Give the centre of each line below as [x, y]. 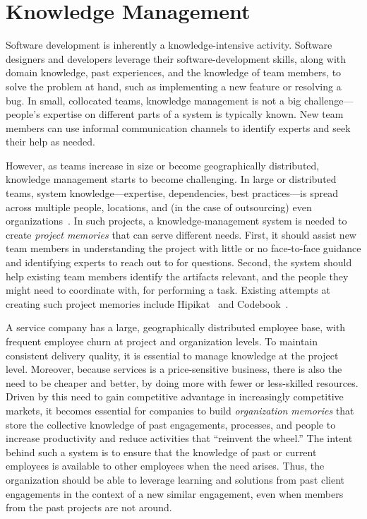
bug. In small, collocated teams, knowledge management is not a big [154, 100]
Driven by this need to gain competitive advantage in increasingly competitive [175, 396]
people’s [23, 114]
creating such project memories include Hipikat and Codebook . [147, 303]
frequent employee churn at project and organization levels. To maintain [162, 341]
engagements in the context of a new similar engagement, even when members [175, 493]
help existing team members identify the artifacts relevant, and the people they [177, 276]
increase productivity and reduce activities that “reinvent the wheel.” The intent [179, 438]
